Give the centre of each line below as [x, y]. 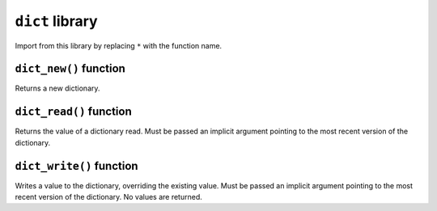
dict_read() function [74, 112]
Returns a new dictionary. [57, 88]
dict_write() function [76, 166]
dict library [56, 21]
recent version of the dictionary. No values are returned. [108, 197]
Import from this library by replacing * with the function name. [119, 45]
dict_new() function [70, 69]
